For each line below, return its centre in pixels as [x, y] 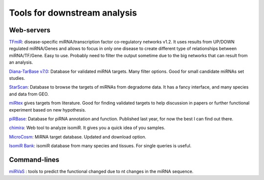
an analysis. [21, 62]
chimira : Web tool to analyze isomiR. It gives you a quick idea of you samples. [87, 128]
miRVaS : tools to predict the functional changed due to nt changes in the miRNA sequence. [101, 172]
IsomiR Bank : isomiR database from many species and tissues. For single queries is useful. [100, 146]
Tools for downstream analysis [73, 13]
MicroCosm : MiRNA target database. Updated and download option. [78, 136]
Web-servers [30, 30]
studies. [17, 78]
